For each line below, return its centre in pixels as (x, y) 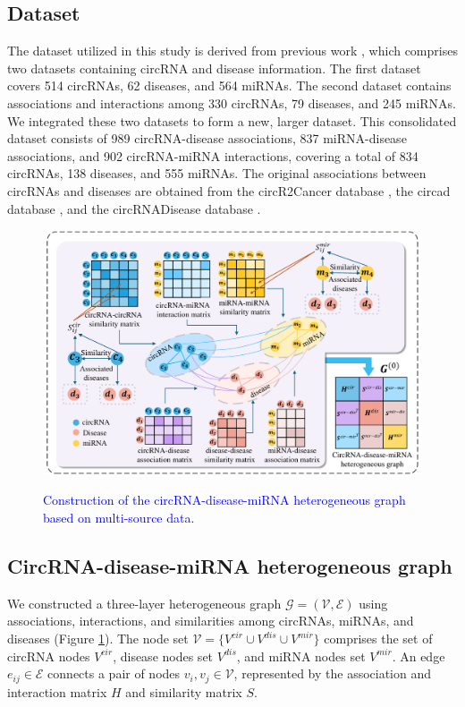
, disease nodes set (163, 656)
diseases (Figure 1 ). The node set (98, 638)
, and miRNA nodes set (301, 656)
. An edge (418, 656)
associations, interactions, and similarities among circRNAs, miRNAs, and (211, 621)
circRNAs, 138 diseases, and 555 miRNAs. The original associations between (217, 173)
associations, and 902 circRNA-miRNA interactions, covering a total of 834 (213, 155)
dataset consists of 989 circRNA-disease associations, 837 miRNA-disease (207, 138)
